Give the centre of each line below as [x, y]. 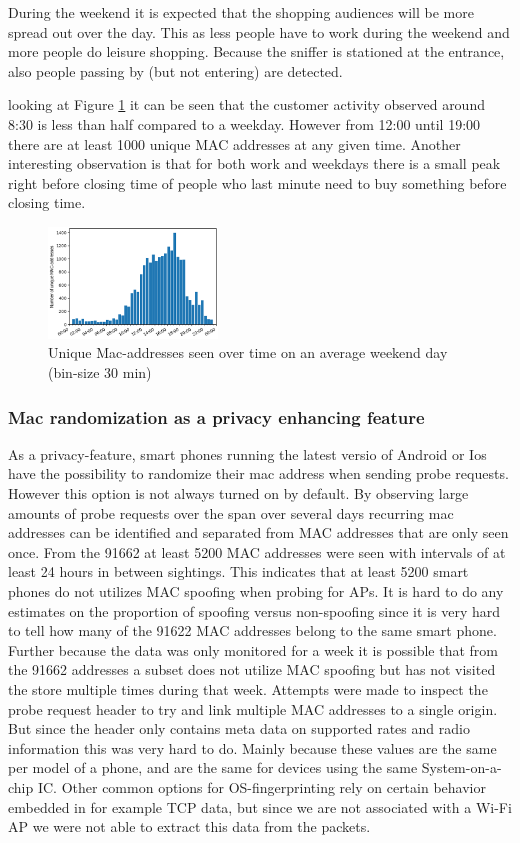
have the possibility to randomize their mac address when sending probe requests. [258, 473]
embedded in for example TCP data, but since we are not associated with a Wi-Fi [260, 806]
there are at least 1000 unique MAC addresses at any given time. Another [234, 143]
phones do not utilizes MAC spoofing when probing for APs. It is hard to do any [256, 590]
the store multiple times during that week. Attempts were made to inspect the [248, 688]
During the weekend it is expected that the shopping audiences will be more [241, 12]
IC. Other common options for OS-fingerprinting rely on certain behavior [261, 786]
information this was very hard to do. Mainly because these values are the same [252, 747]
